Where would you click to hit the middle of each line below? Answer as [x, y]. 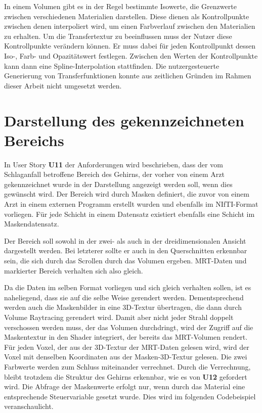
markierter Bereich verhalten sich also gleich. [74, 270]
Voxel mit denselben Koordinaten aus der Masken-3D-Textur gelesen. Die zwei [126, 357]
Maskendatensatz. [32, 224]
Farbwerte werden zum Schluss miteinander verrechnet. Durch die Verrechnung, [127, 366]
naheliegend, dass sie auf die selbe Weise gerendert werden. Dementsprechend [124, 297]
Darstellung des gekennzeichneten [124, 120]
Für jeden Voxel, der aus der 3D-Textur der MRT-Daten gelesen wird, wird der [127, 347]
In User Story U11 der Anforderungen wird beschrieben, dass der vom [114, 164]
